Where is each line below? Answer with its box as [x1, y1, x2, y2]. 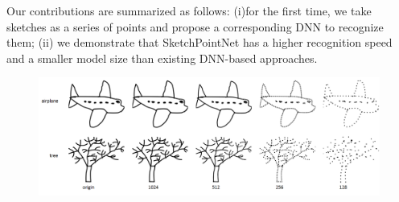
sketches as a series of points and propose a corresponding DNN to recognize [6, 18, 384, 35]
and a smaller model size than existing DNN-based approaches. [6, 49, 318, 66]
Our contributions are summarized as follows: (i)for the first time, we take [6, 2, 372, 19]
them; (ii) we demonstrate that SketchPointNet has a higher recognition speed [6, 34, 393, 51]
